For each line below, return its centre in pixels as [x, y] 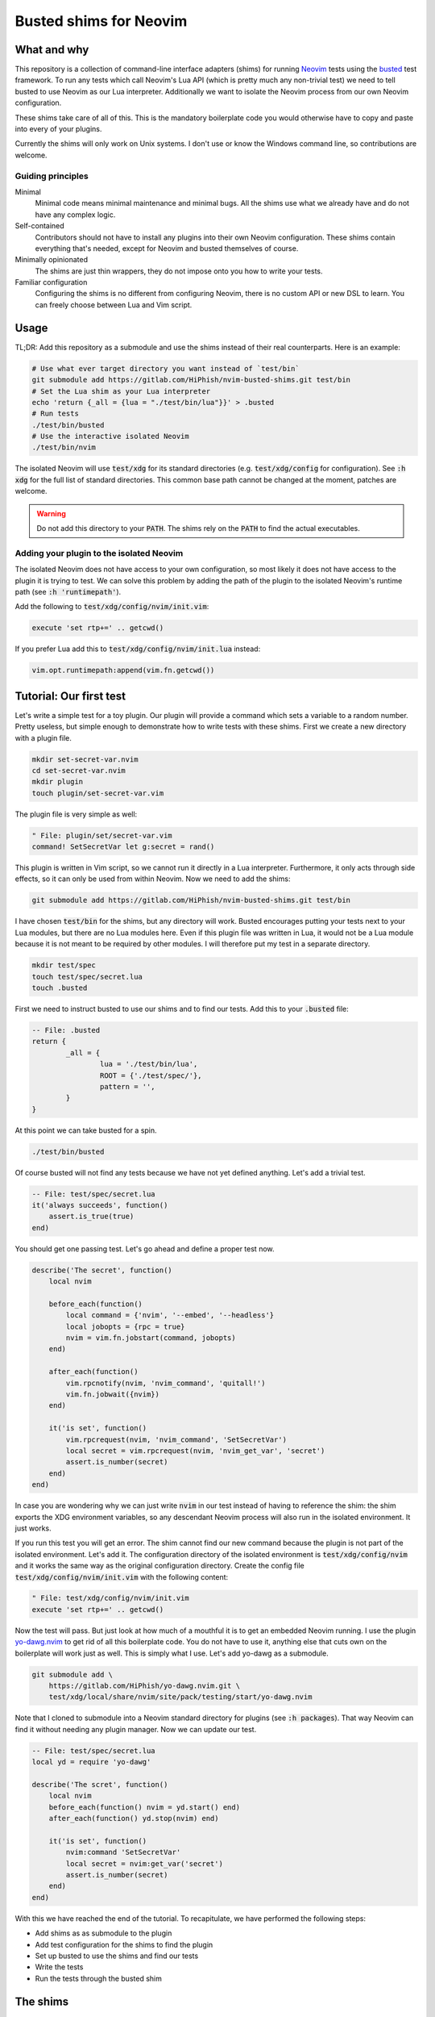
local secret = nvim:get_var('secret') [144, 1863]
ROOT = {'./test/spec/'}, [151, 1075]
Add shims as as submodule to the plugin [104, 1933]
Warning [51, 513]
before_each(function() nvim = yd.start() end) [145, 1807]
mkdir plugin [58, 782]
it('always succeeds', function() [100, 1205]
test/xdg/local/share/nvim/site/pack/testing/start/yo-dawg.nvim [180, 1697]
